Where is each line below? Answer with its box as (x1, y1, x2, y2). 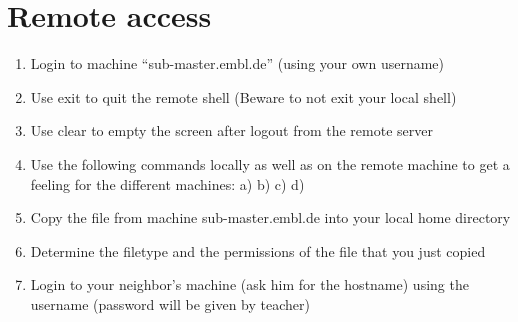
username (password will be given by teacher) (30, 293, 310, 314)
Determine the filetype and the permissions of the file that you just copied (30, 240, 486, 261)
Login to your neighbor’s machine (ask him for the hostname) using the (30, 274, 469, 295)
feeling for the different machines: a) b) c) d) (30, 173, 305, 194)
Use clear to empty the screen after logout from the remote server (30, 120, 433, 141)
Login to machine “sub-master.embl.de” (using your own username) (30, 53, 445, 74)
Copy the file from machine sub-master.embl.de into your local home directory (30, 207, 511, 228)
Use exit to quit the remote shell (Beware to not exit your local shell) (30, 86, 457, 107)
